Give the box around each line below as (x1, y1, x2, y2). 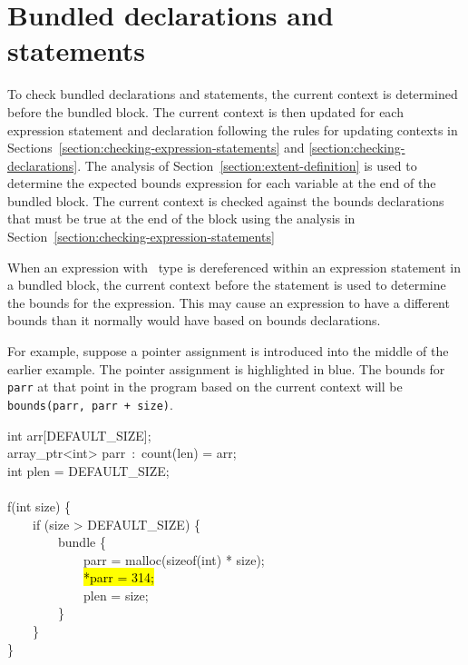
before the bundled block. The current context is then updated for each (7, 102, 404, 121)
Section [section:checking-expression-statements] (7, 227, 275, 246)
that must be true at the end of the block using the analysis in (7, 209, 356, 228)
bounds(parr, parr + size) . (7, 394, 173, 413)
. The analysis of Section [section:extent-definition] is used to (77, 155, 417, 174)
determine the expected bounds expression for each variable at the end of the (7, 174, 436, 193)
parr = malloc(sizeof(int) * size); (83, 550, 265, 569)
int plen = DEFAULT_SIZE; (7, 461, 170, 480)
